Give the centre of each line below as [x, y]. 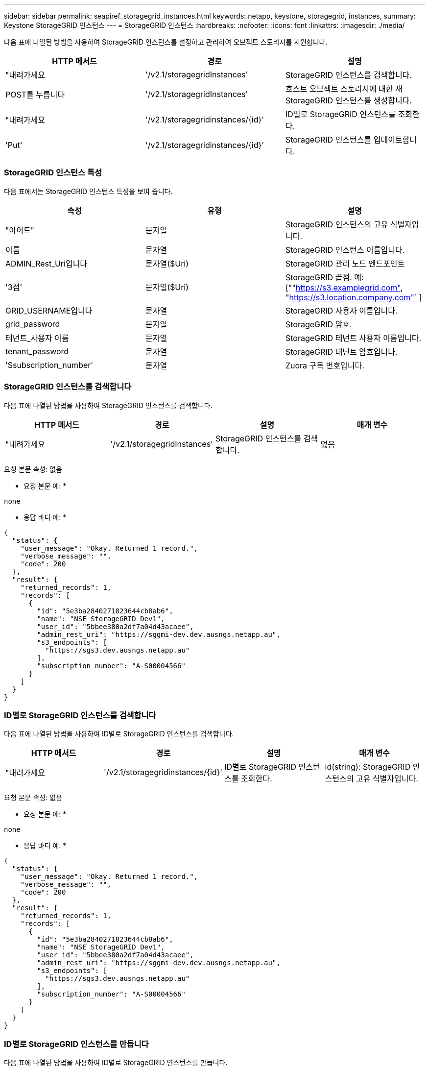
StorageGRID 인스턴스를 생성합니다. [348, 100]
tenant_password [37, 351]
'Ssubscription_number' [49, 365]
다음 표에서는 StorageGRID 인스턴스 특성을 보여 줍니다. [88, 191]
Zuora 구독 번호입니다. [325, 365]
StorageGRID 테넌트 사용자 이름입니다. [353, 338]
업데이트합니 [395, 140]
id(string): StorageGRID [368, 767]
